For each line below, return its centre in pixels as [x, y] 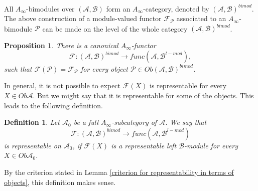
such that [18, 68]
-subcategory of [134, 122]
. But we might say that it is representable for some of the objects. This [143, 95]
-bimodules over [50, 8]
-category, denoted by [176, 8]
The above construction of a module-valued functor [83, 18]
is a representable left [144, 145]
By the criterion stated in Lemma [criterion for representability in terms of [119, 172]
